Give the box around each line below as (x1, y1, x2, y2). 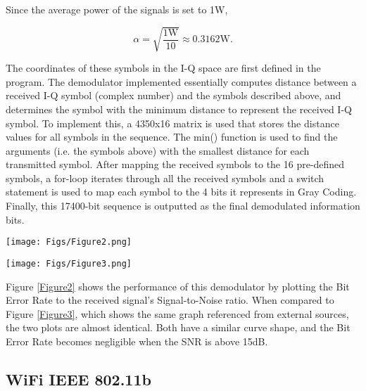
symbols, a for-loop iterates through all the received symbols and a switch (6, 170, 324, 185)
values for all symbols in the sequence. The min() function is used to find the (6, 129, 338, 144)
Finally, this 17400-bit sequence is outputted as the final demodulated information (6, 198, 360, 213)
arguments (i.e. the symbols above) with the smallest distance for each (6, 143, 310, 158)
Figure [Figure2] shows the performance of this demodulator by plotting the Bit (6, 278, 350, 293)
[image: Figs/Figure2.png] (6, 237, 132, 248)
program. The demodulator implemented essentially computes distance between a (6, 74, 357, 89)
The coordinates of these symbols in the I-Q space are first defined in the (6, 60, 321, 75)
